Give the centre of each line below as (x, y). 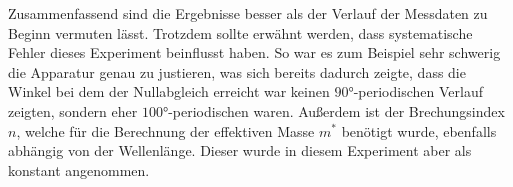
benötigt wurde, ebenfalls (419, 130)
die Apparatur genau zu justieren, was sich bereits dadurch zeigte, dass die (237, 71)
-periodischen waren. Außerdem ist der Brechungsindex (336, 110)
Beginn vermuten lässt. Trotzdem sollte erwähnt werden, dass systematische (240, 32)
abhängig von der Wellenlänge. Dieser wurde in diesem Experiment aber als (240, 150)
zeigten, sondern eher (73, 110)
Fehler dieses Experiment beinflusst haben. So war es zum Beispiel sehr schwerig (254, 52)
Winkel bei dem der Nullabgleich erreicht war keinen (169, 91)
